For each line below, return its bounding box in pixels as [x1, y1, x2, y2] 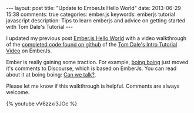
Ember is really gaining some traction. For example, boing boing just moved [6, 59, 189, 65]
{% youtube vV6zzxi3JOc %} [6, 100, 78, 107]
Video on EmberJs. [6, 47, 52, 54]
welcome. [6, 89, 30, 95]
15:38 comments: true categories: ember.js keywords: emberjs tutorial [6, 11, 175, 18]
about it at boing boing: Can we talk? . [6, 71, 96, 78]
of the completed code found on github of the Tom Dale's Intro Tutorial [6, 41, 178, 48]
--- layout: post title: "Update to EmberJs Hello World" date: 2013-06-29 [6, 5, 181, 11]
